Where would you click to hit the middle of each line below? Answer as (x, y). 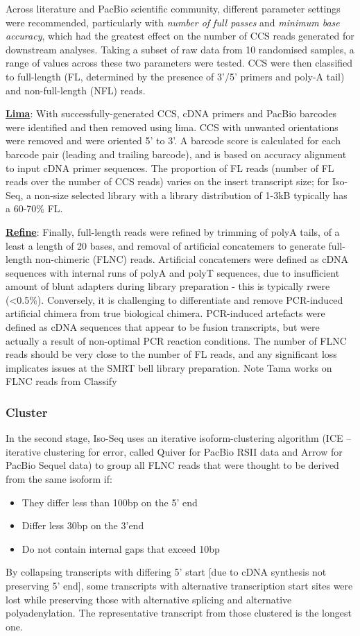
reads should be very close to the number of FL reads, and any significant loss (171, 354)
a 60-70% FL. (34, 208)
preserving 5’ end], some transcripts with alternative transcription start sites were (179, 585)
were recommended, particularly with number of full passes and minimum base (173, 22)
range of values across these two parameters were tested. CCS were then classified (179, 63)
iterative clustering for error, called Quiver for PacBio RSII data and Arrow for (174, 451)
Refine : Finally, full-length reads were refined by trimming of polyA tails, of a (173, 231)
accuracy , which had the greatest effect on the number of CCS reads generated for (180, 36)
